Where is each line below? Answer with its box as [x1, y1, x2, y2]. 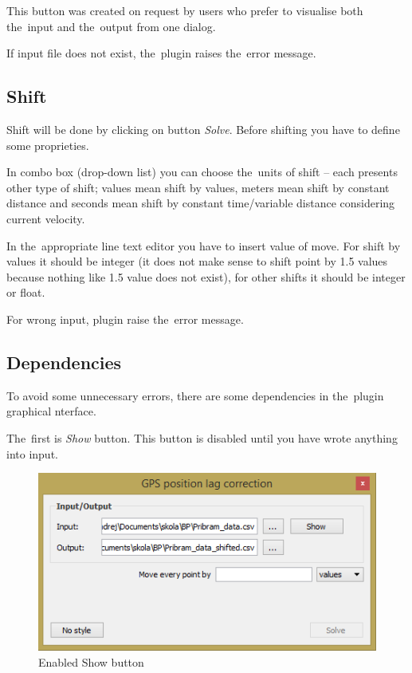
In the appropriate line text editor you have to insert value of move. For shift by [6, 237, 401, 254]
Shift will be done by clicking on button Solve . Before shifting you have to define [6, 120, 400, 137]
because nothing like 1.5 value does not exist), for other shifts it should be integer [6, 268, 406, 285]
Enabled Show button [38, 654, 144, 671]
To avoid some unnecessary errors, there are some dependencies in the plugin [6, 387, 384, 403]
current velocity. [6, 210, 85, 226]
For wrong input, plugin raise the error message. [6, 310, 244, 327]
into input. [6, 445, 58, 462]
